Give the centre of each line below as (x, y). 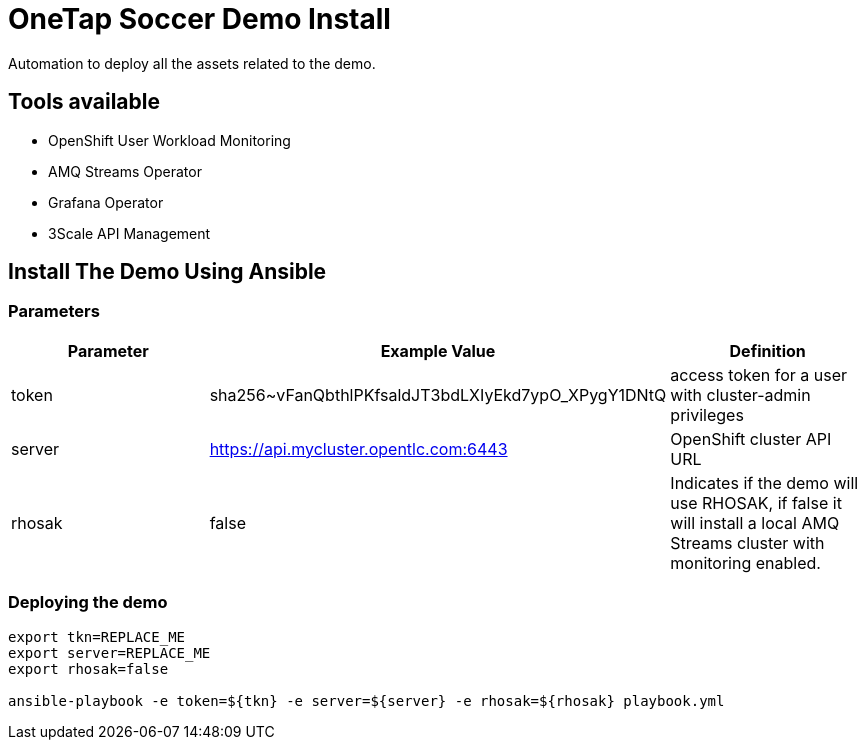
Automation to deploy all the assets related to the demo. (192, 63)
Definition (767, 350)
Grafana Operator (106, 202)
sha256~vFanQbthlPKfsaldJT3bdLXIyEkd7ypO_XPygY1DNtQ (438, 394)
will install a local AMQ (755, 522)
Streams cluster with (747, 542)
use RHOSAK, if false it (756, 502)
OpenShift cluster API (751, 438)
